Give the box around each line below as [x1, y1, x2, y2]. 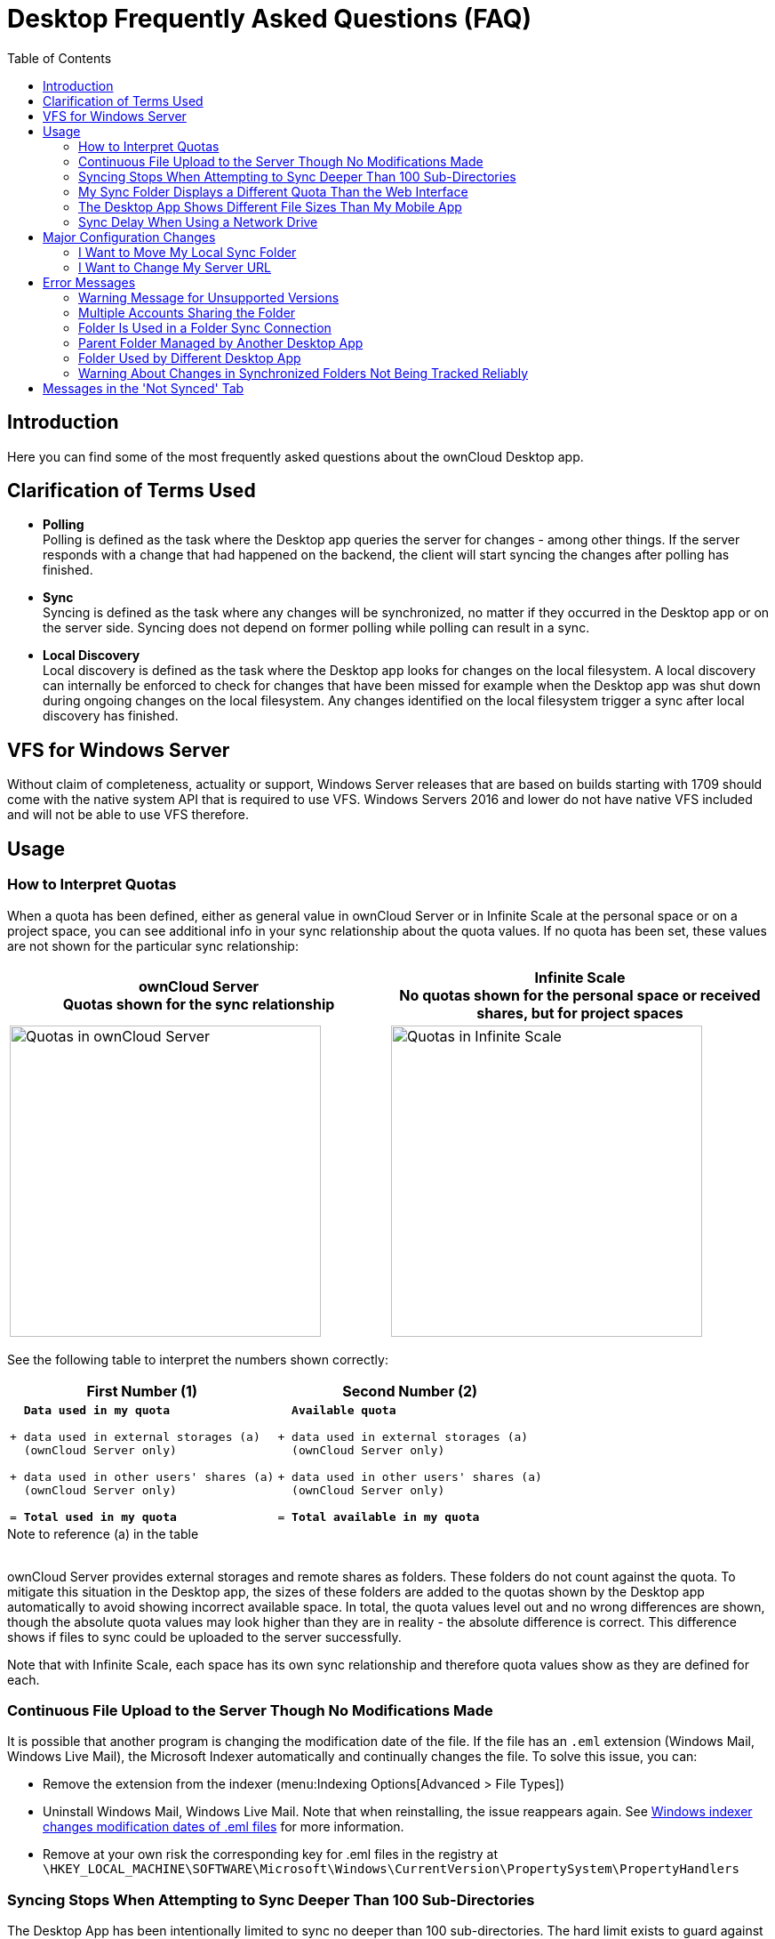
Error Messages [43, 274, 136, 290]
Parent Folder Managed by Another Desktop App [78, 334, 364, 350]
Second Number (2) [342, 1381, 478, 1400]
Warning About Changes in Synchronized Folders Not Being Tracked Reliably [78, 365, 529, 381]
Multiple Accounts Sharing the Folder [78, 304, 296, 320]
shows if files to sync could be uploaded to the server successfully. [7, 1629, 402, 1645]
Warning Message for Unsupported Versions [78, 289, 340, 305]
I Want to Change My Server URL [78, 259, 271, 275]
